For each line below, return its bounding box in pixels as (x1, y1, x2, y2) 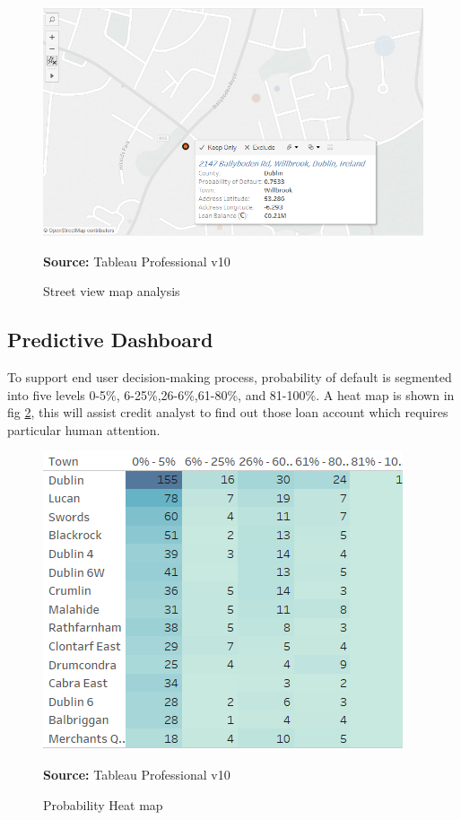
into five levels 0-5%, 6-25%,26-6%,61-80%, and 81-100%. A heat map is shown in (7, 385, 455, 404)
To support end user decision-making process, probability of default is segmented (7, 368, 452, 387)
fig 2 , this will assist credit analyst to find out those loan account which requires (7, 403, 448, 422)
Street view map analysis (43, 282, 180, 301)
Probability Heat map (43, 795, 163, 814)
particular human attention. (7, 420, 161, 439)
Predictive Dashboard (7, 326, 213, 353)
